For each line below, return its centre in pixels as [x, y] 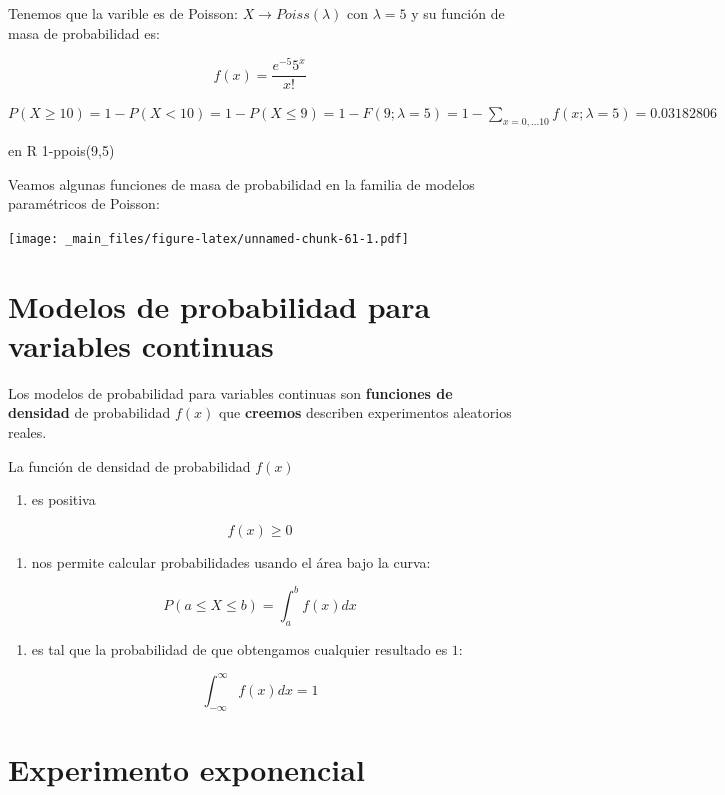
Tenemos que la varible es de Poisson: [123, 13]
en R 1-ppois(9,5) [61, 150]
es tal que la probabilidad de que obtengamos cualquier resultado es [239, 648]
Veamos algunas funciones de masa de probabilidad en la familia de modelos [241, 183]
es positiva [63, 499]
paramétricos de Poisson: [84, 203]
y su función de [458, 13]
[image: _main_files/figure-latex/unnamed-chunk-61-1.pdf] [208, 238]
